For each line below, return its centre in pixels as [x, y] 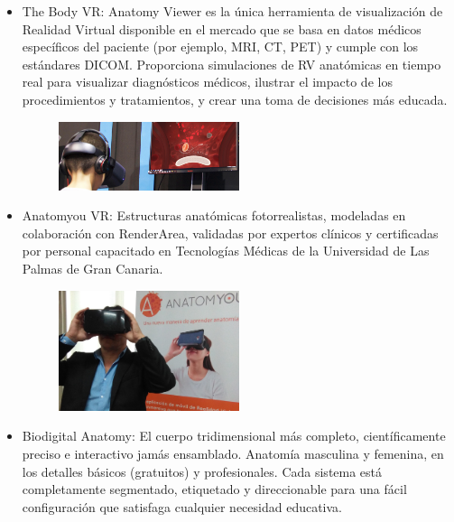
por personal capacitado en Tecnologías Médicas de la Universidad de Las [226, 251]
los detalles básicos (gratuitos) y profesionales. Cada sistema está [202, 471]
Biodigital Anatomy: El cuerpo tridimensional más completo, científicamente [234, 436]
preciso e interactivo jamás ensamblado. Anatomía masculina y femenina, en [233, 453]
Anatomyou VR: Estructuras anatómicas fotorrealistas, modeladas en [214, 215]
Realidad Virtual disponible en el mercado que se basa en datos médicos [222, 28]
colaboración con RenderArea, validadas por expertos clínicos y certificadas [230, 233]
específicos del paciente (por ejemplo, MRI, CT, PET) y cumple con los [220, 47]
